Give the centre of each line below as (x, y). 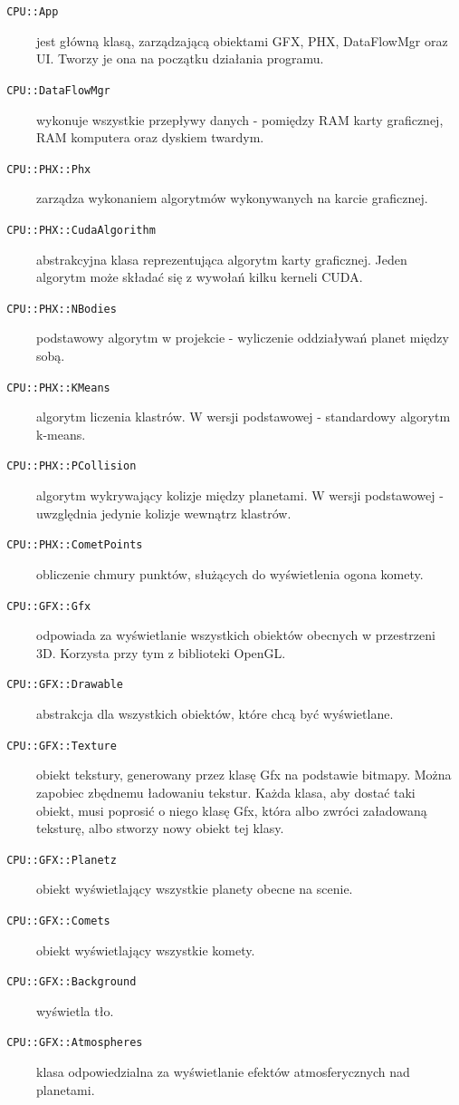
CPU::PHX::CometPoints (75, 545)
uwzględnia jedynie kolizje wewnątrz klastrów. (164, 513)
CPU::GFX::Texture (62, 746)
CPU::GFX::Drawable (65, 685)
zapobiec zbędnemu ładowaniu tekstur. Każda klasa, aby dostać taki (226, 792)
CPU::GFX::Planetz (62, 860)
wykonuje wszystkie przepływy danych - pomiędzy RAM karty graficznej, (240, 119)
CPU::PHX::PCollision (72, 466)
